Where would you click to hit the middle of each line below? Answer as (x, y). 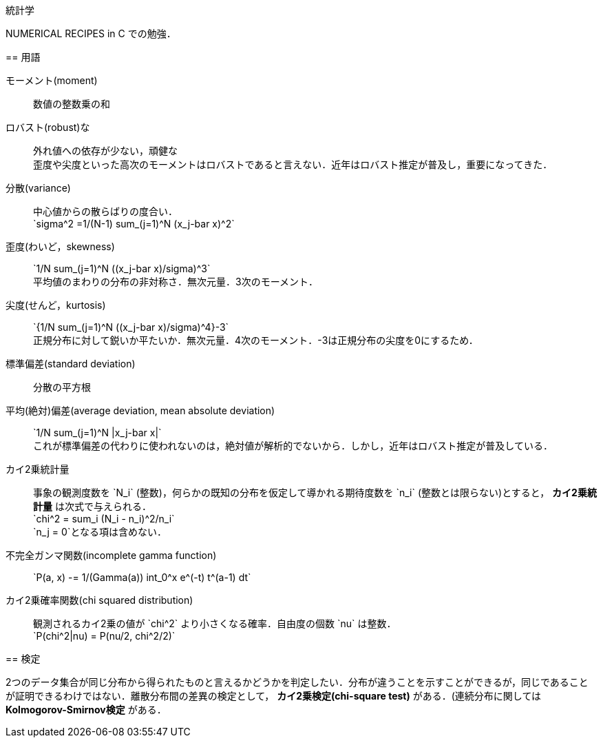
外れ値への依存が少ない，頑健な (105, 151)
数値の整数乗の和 (72, 104)
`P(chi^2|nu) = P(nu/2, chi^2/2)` (104, 636)
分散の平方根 (62, 387)
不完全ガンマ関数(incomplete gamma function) (111, 555)
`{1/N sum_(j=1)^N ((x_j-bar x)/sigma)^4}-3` (131, 327)
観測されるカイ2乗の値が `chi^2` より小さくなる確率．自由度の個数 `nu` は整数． (215, 623)
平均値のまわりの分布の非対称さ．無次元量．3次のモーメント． (176, 282)
